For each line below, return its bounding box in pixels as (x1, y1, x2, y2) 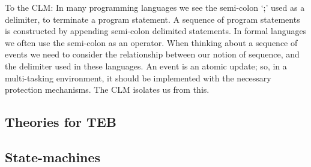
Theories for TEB (5, 113, 116, 131)
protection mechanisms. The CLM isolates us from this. (5, 83, 210, 96)
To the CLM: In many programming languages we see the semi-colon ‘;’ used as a (5, 1, 305, 13)
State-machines (5, 147, 101, 166)
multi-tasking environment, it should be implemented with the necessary (5, 71, 271, 84)
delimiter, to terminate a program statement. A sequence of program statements (5, 13, 300, 25)
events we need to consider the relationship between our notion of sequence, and (5, 48, 300, 60)
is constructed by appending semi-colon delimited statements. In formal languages (5, 25, 307, 37)
